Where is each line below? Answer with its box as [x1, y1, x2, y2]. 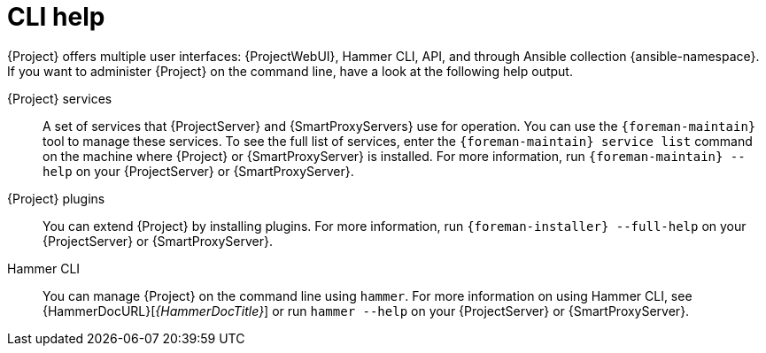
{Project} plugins [7, 190, 105, 206]
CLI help [7, 2, 105, 32]
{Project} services [7, 90, 112, 106]
